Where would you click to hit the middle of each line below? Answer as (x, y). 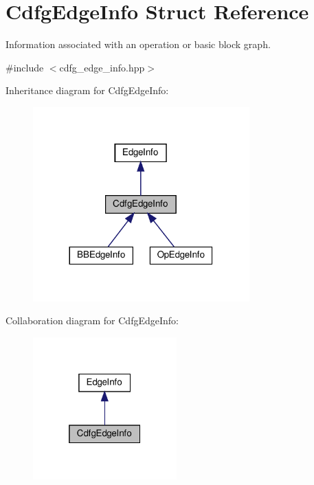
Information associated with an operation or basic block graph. (138, 44)
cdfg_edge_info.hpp (102, 67)
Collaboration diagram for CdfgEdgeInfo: (92, 320)
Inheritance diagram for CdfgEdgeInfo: (87, 90)
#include (25, 67)
